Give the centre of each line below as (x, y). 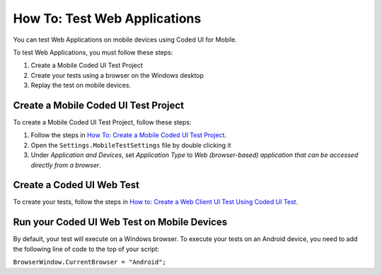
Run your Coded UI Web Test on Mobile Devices (120, 222)
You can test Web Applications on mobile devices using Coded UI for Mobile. (125, 40)
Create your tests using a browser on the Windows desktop (117, 75)
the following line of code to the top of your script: (86, 249)
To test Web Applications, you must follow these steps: (93, 52)
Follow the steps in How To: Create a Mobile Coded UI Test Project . (128, 135)
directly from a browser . (66, 165)
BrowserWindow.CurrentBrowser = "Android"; (89, 262)
